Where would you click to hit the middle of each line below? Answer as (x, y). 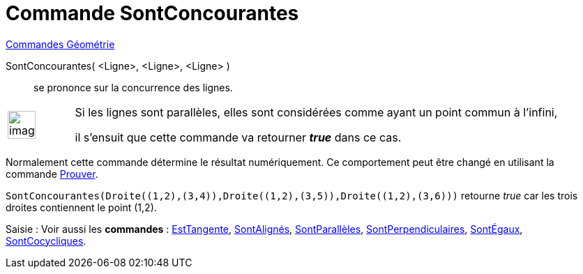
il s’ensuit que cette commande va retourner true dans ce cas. (238, 137)
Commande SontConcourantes (152, 13)
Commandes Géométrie (60, 44)
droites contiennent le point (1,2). (81, 207)
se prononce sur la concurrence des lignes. (133, 87)
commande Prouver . (52, 174)
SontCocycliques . (46, 241)
